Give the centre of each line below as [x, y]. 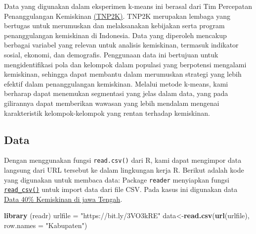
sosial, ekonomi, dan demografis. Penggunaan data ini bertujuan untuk [111, 54]
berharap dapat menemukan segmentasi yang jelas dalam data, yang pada [116, 93]
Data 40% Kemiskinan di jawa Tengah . [63, 199]
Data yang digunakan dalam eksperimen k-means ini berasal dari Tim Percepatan [128, 6]
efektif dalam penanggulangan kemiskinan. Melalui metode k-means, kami [116, 83]
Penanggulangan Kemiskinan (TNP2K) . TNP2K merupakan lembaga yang [117, 16]
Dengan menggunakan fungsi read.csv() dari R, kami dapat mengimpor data [123, 160]
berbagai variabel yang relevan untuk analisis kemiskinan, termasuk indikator [121, 45]
